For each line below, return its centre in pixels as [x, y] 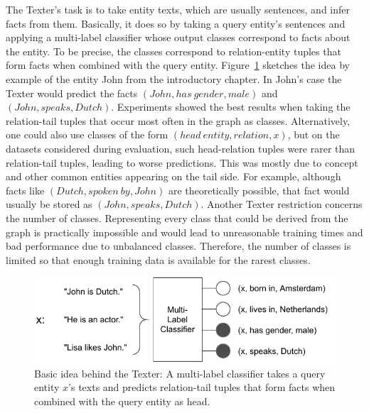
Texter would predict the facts [72, 93]
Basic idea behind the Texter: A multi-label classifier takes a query [180, 373]
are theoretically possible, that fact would [259, 190]
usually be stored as [49, 204]
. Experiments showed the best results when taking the [231, 107]
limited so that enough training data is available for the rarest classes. [158, 259]
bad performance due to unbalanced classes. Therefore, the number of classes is [178, 246]
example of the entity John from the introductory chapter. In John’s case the [174, 78]
